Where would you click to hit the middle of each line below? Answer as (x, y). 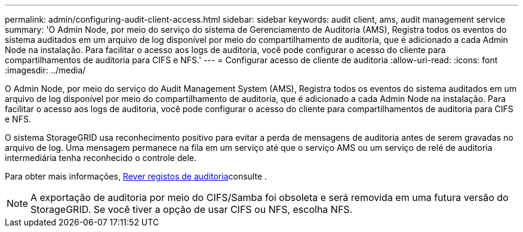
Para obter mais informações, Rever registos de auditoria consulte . (136, 176)
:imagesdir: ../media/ (45, 70)
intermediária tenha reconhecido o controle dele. (101, 158)
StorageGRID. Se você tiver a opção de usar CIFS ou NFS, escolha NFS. (192, 209)
